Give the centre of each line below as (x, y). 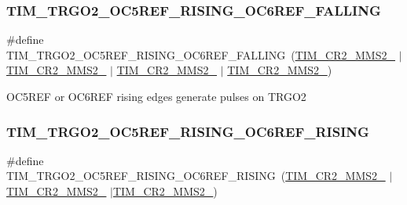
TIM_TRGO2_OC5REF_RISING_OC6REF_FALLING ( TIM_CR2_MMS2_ (201, 54)
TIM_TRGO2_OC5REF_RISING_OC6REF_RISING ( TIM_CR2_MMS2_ (196, 176)
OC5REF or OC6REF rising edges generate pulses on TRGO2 (156, 96)
